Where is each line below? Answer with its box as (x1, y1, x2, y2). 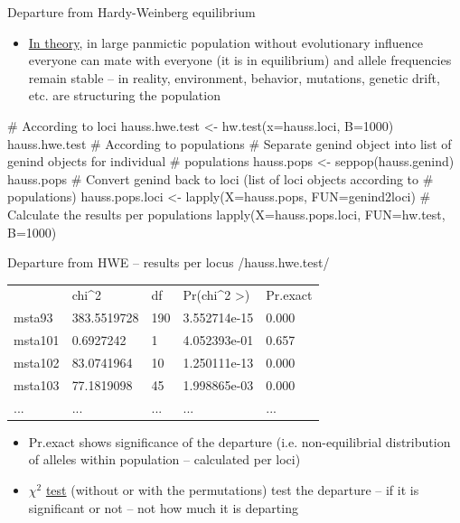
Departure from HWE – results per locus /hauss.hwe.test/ (7, 253, 330, 272)
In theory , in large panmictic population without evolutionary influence (28, 33, 423, 51)
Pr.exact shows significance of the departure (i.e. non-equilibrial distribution (28, 432, 451, 451)
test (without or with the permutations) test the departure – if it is (45, 480, 419, 499)
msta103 (14, 375, 60, 394)
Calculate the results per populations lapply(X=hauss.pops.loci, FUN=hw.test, (7, 204, 446, 223)
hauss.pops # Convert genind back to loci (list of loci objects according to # (7, 169, 434, 188)
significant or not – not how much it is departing (28, 498, 298, 517)
